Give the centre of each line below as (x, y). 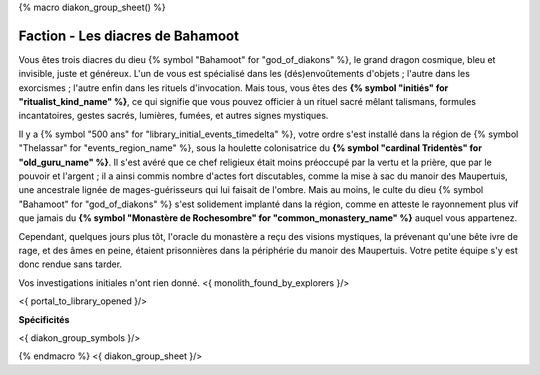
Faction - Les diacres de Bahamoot (129, 35)
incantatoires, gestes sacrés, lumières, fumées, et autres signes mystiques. (173, 116)
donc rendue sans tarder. (70, 264)
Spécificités (44, 319)
